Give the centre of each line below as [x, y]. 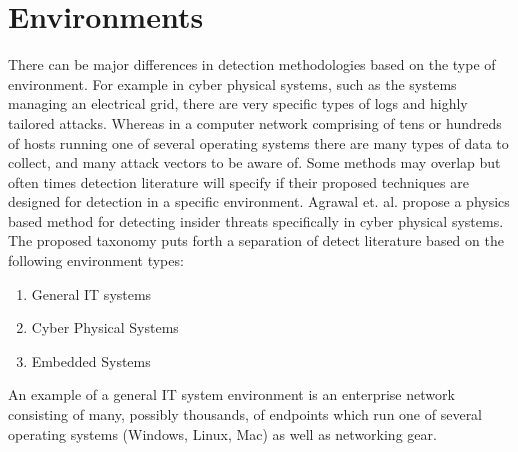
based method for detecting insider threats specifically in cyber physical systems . [256, 220]
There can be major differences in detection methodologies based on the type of [252, 64]
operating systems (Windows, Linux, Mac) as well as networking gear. [222, 433]
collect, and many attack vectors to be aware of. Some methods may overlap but [254, 162]
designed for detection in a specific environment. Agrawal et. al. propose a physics [259, 201]
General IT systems [91, 293]
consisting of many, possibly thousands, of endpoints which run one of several [245, 414]
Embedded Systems [91, 360]
